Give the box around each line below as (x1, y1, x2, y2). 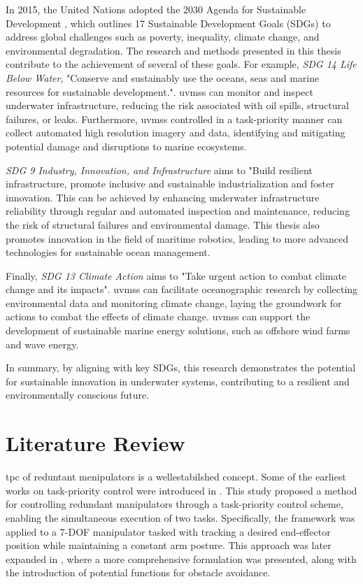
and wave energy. (6, 336, 79, 351)
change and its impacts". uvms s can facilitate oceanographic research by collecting (6, 282, 358, 297)
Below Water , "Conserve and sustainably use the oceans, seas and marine (6, 70, 320, 85)
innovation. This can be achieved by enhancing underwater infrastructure (6, 190, 320, 204)
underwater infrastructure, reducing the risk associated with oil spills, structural (6, 98, 349, 113)
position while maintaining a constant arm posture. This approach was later (6, 538, 332, 553)
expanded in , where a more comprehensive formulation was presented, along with (6, 551, 357, 566)
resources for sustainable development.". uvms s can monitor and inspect (6, 84, 313, 99)
